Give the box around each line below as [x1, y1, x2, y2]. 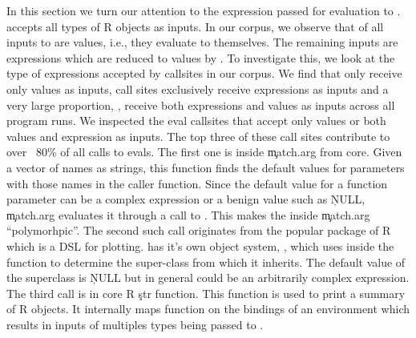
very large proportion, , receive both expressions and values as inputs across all [6, 96, 395, 113]
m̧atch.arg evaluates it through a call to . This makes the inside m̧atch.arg [6, 206, 370, 223]
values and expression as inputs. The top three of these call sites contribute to [6, 127, 390, 144]
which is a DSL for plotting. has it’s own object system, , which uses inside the [6, 237, 394, 254]
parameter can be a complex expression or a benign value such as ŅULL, [6, 191, 366, 207]
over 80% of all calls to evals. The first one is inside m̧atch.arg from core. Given [6, 143, 402, 160]
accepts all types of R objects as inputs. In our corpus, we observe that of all [6, 18, 384, 34]
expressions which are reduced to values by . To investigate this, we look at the [6, 49, 395, 66]
